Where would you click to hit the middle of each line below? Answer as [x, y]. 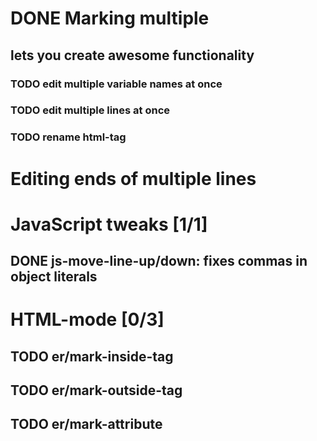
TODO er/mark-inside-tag [92, 356]
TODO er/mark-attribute [86, 424]
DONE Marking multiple [110, 18]
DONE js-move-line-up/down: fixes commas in [159, 261]
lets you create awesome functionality [132, 55]
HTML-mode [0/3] [87, 319]
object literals [54, 277]
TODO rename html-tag [68, 137]
